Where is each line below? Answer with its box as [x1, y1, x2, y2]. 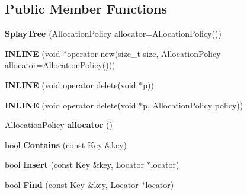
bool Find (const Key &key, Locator [5, 178, 139, 190]
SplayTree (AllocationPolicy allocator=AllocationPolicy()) [5, 27, 222, 40]
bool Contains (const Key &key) [5, 138, 127, 151]
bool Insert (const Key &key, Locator [5, 158, 144, 171]
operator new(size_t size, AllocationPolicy [67, 47, 221, 59]
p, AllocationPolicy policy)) [143, 98, 243, 111]
